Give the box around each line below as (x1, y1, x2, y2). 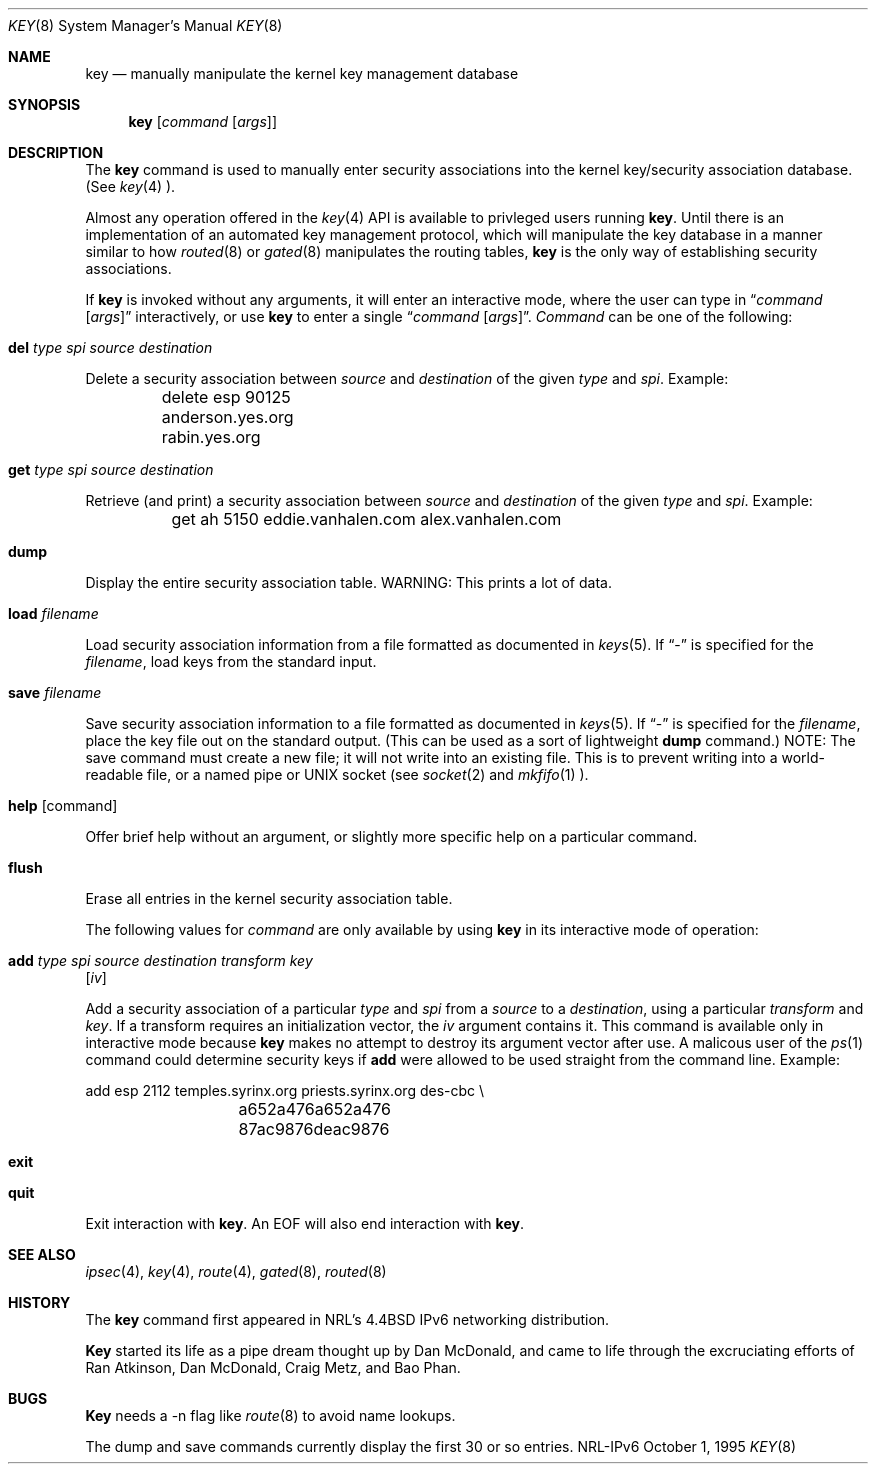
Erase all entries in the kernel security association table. (85, 890, 453, 907)
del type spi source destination (8, 339, 213, 356)
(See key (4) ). (85, 178, 176, 195)
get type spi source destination (8, 461, 214, 478)
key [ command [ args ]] (128, 113, 278, 130)
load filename (8, 605, 99, 622)
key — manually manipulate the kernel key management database (85, 65, 519, 82)
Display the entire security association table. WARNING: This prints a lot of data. (85, 574, 612, 591)
